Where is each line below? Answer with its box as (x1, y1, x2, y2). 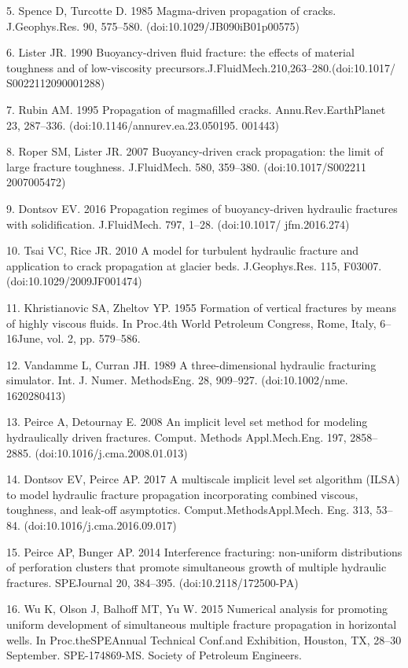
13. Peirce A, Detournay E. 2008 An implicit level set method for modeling (6, 413, 368, 430)
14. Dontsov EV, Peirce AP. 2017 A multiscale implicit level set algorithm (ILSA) (6, 471, 400, 487)
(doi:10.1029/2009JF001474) (6, 273, 142, 289)
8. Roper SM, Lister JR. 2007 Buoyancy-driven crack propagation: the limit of (6, 143, 384, 160)
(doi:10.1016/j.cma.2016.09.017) (24, 517, 177, 534)
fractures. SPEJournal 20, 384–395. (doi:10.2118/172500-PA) (6, 574, 299, 590)
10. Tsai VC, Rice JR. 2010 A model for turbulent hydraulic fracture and (6, 242, 359, 259)
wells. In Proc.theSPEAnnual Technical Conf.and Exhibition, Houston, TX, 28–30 (6, 631, 402, 648)
